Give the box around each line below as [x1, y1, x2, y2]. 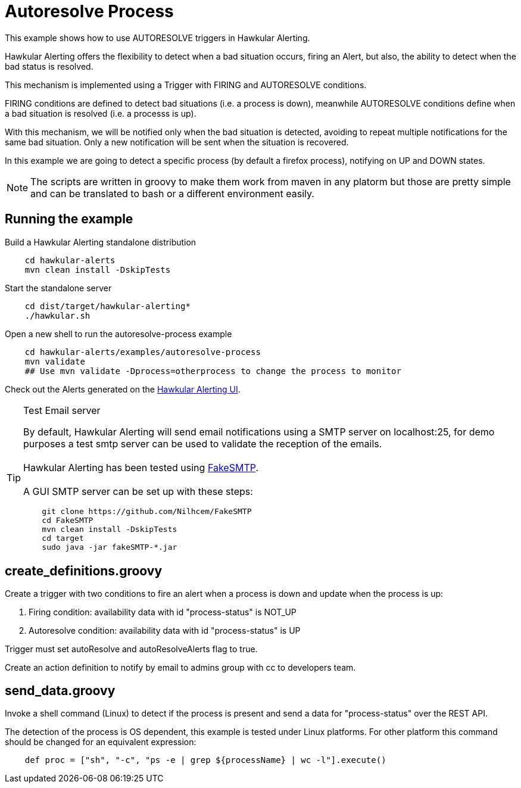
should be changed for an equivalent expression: [5, 737, 196, 747]
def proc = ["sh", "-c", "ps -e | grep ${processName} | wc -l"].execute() [24, 755, 386, 765]
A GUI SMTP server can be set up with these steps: [23, 485, 253, 497]
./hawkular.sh [24, 310, 91, 320]
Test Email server [23, 404, 101, 416]
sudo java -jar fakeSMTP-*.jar [42, 542, 177, 552]
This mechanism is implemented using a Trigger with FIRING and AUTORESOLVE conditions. [5, 79, 367, 90]
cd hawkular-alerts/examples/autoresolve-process [24, 347, 261, 357]
